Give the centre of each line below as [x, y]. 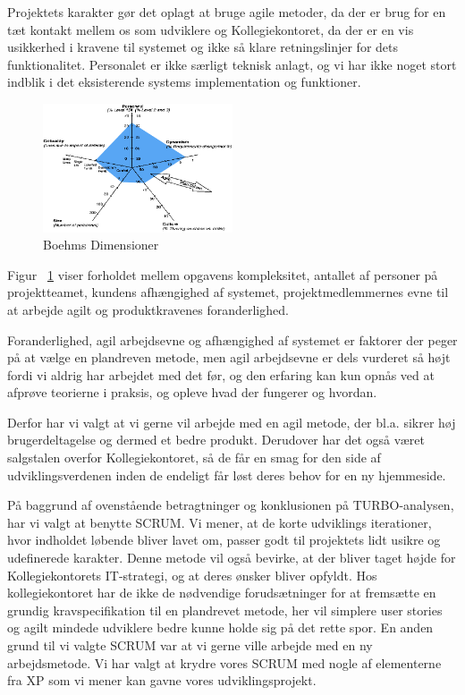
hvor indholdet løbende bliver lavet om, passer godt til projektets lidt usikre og [224, 540]
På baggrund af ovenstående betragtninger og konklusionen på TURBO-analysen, [231, 505]
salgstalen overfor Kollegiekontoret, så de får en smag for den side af [194, 458]
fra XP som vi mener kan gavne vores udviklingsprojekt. [162, 680]
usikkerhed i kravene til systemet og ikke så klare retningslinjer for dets [203, 47]
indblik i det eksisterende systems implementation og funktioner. [184, 82]
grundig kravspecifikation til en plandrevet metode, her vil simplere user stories [225, 610]
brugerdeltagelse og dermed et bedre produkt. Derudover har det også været [216, 440]
